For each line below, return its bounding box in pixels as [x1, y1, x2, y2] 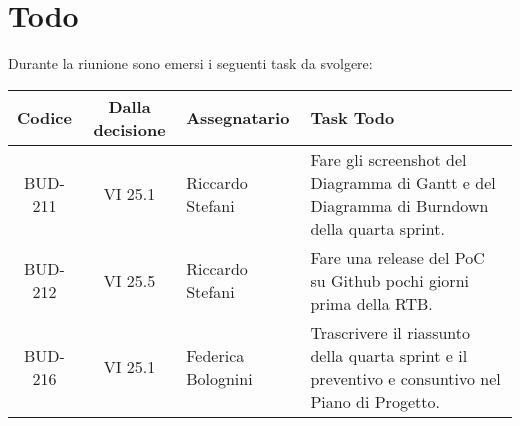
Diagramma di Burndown [310, 193, 489, 217]
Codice [16, 106, 72, 130]
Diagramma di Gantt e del [310, 170, 496, 194]
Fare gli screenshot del [310, 147, 467, 171]
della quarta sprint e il [310, 343, 468, 367]
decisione [93, 117, 166, 141]
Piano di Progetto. [310, 389, 440, 413]
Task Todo [310, 106, 395, 130]
